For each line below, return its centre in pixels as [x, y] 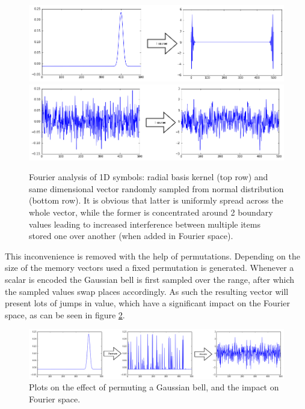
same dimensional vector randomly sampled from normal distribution [156, 188]
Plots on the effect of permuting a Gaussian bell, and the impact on [154, 387]
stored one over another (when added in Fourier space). [131, 236]
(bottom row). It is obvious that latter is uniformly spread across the [156, 200]
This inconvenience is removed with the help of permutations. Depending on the [152, 256]
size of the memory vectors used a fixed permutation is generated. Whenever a [149, 268]
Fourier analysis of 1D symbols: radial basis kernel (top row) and [149, 177]
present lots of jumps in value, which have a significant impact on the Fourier [147, 303]
